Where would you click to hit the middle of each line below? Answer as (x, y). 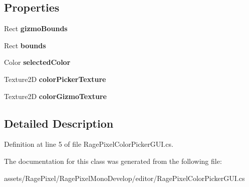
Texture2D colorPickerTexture (55, 79)
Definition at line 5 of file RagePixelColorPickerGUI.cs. (89, 144)
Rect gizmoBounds (36, 28)
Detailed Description (59, 123)
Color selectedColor (37, 62)
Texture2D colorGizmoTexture (55, 96)
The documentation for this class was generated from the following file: (113, 161)
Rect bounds (25, 45)
